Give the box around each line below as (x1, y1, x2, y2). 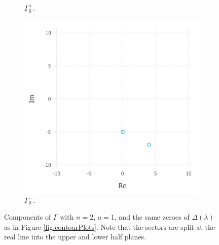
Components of (4, 212, 51, 222)
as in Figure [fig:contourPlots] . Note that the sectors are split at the (4, 221, 215, 232)
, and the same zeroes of (114, 212, 190, 222)
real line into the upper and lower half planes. (4, 231, 146, 242)
